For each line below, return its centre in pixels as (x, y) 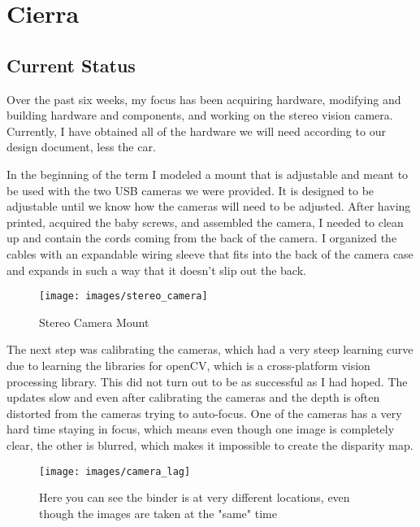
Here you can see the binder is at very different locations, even (195, 497)
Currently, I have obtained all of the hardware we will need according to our (196, 131)
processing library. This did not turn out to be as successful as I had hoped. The (207, 381)
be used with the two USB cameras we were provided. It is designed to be (191, 190)
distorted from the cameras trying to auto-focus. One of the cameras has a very (204, 413)
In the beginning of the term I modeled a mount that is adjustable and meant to (208, 174)
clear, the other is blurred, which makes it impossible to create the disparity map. (210, 444)
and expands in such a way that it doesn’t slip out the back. (156, 270)
